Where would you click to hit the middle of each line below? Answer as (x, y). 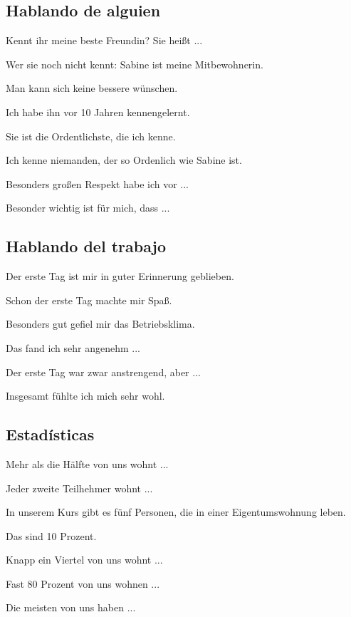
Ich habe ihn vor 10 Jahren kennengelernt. (98, 112)
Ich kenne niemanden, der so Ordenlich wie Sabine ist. (124, 160)
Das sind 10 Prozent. (51, 535)
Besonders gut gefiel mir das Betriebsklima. (100, 324)
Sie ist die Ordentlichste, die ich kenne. (91, 136)
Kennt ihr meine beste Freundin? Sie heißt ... (104, 40)
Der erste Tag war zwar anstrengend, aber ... (103, 372)
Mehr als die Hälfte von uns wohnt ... (87, 463)
